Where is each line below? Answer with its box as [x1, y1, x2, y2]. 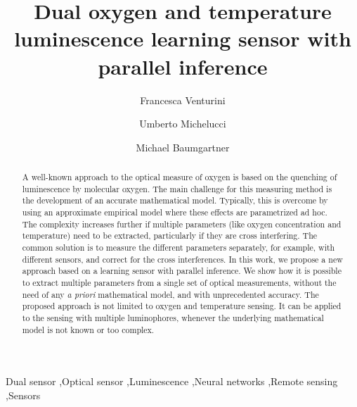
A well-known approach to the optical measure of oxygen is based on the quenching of [22, 171, 337, 183]
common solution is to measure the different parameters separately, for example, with [22, 242, 335, 253]
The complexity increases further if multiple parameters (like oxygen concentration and [22, 218, 342, 230]
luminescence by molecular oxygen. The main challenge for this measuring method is [22, 182, 332, 194]
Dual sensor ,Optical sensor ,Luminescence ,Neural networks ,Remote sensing [6, 374, 338, 389]
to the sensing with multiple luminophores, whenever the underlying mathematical [22, 311, 324, 323]
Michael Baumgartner [136, 139, 230, 154]
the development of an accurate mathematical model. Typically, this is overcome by [22, 194, 328, 206]
